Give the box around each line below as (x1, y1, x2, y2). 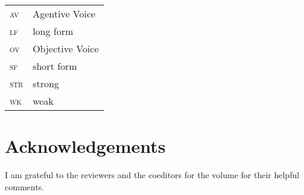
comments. (5, 180, 45, 193)
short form (33, 59, 77, 73)
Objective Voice (33, 42, 99, 55)
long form (33, 24, 74, 38)
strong (33, 76, 59, 90)
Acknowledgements (5, 134, 166, 158)
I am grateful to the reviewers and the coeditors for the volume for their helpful (5, 169, 300, 181)
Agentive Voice (33, 7, 96, 20)
